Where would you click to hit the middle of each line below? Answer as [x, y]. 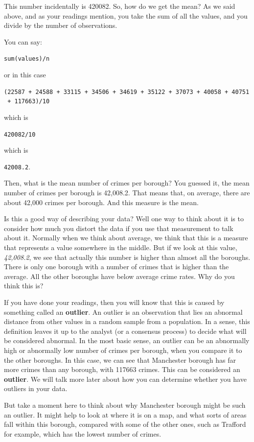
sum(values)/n [27, 59]
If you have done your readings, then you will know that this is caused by [114, 302]
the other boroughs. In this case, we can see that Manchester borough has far [120, 360]
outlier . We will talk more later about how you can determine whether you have [125, 379]
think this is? [24, 286]
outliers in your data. [36, 388]
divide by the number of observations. [61, 25]
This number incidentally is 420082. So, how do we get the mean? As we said [120, 6]
